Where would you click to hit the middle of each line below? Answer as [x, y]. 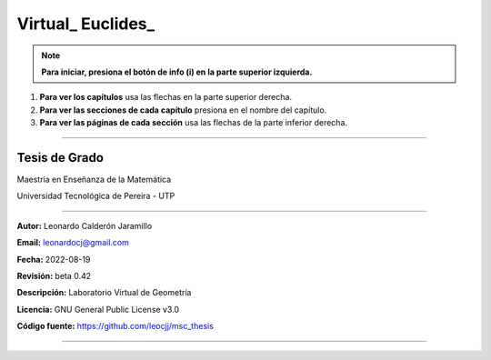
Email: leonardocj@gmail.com [73, 243]
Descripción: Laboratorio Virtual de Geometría [104, 293]
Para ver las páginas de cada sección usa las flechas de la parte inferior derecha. [194, 123]
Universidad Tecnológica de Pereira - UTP [96, 196]
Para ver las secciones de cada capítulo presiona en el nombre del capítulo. [183, 110]
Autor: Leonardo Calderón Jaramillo [85, 225]
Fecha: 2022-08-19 [54, 259]
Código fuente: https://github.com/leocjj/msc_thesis [115, 326]
